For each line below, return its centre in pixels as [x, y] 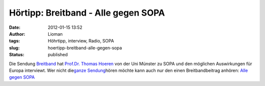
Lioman [55, 34]
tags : [14, 41]
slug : [14, 48]
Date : [15, 27]
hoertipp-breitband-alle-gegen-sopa [85, 48]
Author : [17, 34]
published [58, 55]
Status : [17, 55]
